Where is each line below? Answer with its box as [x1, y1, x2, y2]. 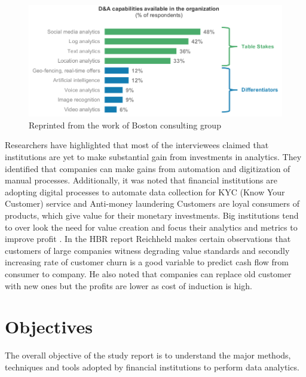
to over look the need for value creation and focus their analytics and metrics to [5, 220, 298, 233]
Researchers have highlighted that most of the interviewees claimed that [5, 139, 269, 151]
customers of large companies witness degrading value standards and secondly [5, 244, 290, 256]
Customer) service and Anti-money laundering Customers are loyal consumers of [5, 197, 299, 210]
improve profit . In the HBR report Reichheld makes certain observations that [5, 232, 291, 245]
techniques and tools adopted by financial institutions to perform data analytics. [5, 360, 299, 373]
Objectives [5, 314, 93, 339]
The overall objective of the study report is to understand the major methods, [5, 349, 291, 361]
